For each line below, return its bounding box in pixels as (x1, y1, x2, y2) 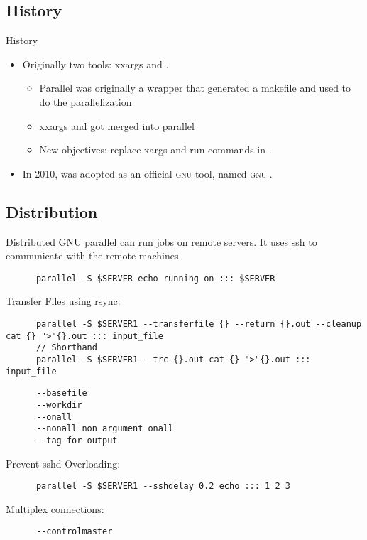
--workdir (35, 399, 82, 410)
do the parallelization (39, 94, 132, 109)
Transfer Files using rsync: (6, 293, 121, 308)
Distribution (6, 200, 98, 222)
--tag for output (35, 435, 118, 445)
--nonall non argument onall (35, 423, 174, 434)
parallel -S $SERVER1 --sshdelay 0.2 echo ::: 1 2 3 (35, 481, 290, 492)
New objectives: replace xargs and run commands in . (39, 142, 272, 157)
